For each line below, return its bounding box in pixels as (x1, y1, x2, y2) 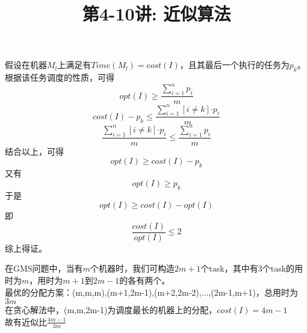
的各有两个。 (119, 273, 170, 286)
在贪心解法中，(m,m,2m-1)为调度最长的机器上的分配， (5, 303, 217, 316)
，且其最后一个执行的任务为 (179, 58, 290, 71)
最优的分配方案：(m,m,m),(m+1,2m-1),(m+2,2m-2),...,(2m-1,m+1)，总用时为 (5, 285, 298, 298)
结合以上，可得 (5, 145, 64, 157)
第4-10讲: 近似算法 (82, 1, 231, 26)
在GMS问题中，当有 (5, 262, 83, 275)
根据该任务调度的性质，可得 (5, 71, 114, 84)
